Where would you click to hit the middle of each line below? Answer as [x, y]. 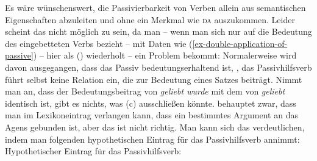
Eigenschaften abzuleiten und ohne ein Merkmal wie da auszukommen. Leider [150, 19]
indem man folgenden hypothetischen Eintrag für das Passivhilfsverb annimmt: [152, 139]
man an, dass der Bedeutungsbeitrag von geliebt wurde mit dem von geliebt [145, 91]
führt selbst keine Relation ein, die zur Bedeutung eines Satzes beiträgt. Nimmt [154, 79]
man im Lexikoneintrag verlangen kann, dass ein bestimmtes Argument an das [151, 115]
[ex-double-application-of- [240, 43]
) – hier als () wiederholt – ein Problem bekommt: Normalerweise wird [165, 55]
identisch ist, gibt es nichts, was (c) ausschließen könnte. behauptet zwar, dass [151, 103]
